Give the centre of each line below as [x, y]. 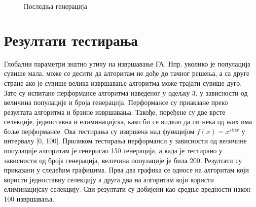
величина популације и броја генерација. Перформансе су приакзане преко [116, 102]
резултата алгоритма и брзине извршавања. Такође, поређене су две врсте [115, 112]
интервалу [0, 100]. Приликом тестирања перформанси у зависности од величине [126, 141]
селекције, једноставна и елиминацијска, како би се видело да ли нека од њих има [128, 121]
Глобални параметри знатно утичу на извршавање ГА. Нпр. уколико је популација [127, 63]
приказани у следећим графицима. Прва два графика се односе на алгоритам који [127, 170]
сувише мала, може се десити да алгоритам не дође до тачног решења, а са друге [127, 73]
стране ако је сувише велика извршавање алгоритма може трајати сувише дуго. [123, 83]
